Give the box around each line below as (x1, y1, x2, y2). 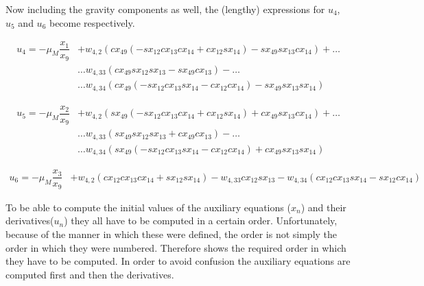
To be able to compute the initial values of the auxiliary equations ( (5, 200, 291, 214)
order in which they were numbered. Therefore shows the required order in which (5, 240, 346, 254)
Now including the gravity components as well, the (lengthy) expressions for (5, 2, 325, 16)
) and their (301, 200, 346, 214)
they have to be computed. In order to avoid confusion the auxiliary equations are (5, 254, 351, 268)
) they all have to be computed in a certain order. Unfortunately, (64, 213, 338, 228)
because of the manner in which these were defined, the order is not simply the (5, 226, 338, 241)
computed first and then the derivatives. (5, 267, 174, 281)
